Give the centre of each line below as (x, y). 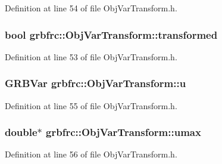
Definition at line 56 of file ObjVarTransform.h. (91, 154)
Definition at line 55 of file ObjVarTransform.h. (91, 105)
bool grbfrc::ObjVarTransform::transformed (111, 34)
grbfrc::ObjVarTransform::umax (123, 132)
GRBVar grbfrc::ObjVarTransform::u (96, 83)
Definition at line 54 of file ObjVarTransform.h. (91, 8)
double (21, 132)
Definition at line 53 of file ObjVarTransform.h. (91, 56)
